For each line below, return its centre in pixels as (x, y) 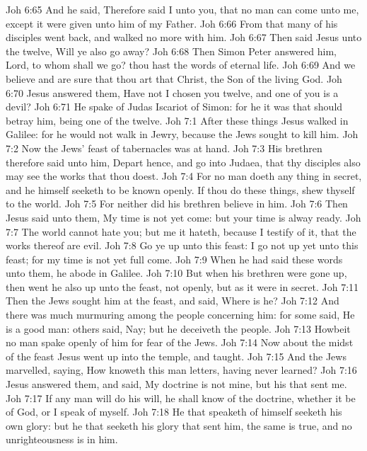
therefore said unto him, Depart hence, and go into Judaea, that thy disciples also (183, 162)
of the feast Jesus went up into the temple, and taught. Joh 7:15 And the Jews (176, 356)
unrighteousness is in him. (62, 439)
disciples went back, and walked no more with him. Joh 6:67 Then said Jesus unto (184, 37)
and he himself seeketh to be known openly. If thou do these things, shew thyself (180, 189)
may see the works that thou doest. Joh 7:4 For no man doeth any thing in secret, (184, 176)
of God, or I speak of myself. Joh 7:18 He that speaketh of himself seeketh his (174, 412)
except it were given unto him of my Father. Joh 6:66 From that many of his (172, 23)
